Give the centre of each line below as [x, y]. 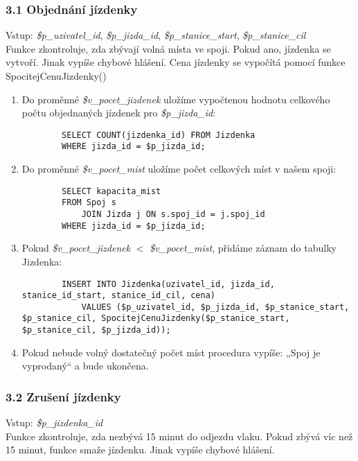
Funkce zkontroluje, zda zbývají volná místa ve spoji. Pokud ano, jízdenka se [168, 48]
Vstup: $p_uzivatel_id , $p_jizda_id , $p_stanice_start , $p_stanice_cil [156, 35]
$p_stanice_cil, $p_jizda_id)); [96, 330]
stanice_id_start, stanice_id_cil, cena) [118, 296]
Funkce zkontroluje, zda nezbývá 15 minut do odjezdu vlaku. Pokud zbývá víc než [179, 436]
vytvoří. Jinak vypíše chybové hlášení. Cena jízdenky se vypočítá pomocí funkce [176, 62]
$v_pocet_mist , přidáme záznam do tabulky [243, 248]
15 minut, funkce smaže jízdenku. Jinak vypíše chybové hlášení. [140, 450]
